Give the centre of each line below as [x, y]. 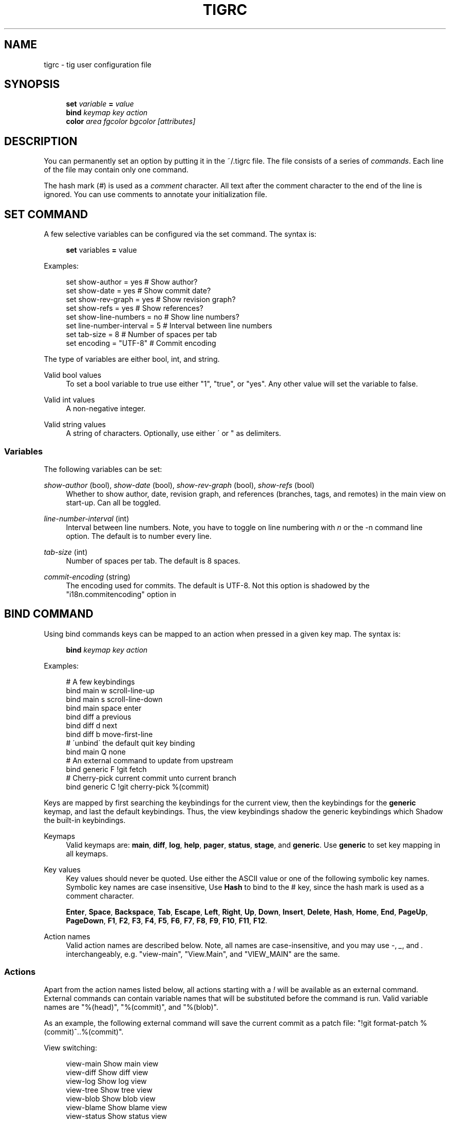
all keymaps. [87, 853]
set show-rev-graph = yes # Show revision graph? [151, 300]
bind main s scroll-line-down [114, 699]
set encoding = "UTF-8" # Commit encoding [141, 343]
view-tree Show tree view [109, 1090]
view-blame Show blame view [117, 1108]
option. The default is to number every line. [139, 536]
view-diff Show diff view [107, 1073]
